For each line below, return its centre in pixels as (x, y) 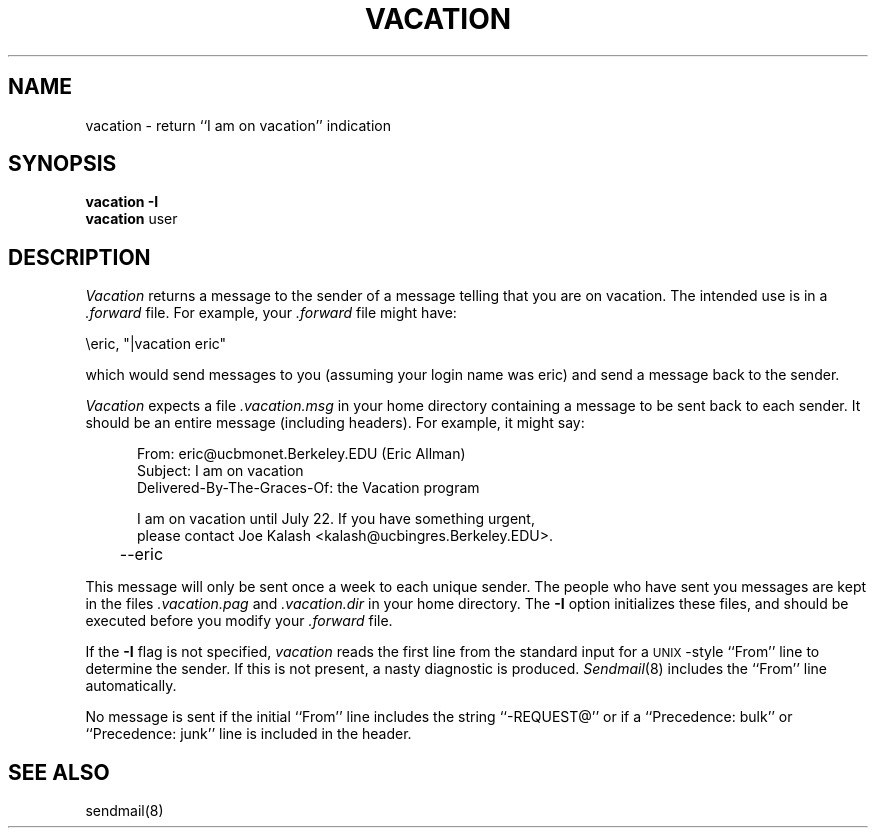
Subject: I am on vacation (220, 471)
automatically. (131, 686)
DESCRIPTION (79, 257)
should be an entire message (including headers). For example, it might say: (335, 423)
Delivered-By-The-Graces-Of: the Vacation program (308, 488)
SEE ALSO (59, 772)
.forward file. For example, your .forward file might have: (271, 313)
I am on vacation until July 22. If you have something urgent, (336, 519)
